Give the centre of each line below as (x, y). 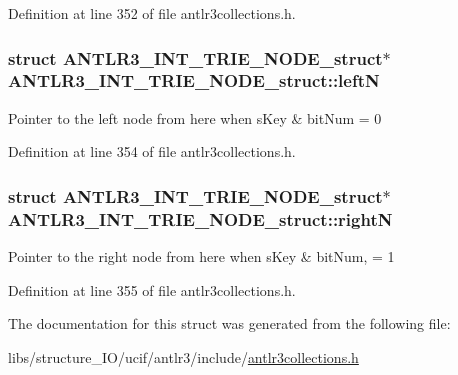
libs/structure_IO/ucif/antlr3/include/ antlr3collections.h (183, 356)
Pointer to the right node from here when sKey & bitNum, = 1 (201, 256)
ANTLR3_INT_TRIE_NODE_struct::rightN (200, 218)
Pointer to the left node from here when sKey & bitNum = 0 (195, 117)
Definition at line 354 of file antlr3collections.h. (152, 151)
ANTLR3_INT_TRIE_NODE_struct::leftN (194, 80)
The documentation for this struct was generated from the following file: (229, 323)
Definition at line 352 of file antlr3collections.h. (152, 13)
